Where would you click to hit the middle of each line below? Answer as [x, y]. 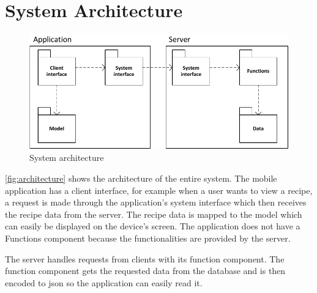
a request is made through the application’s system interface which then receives [156, 202]
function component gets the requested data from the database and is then [145, 271]
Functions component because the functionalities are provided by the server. [148, 238]
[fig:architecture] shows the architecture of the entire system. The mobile [141, 178]
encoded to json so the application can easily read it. [104, 282]
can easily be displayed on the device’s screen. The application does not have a [153, 226]
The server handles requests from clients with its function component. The [145, 258]
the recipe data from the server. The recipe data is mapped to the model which [154, 214]
